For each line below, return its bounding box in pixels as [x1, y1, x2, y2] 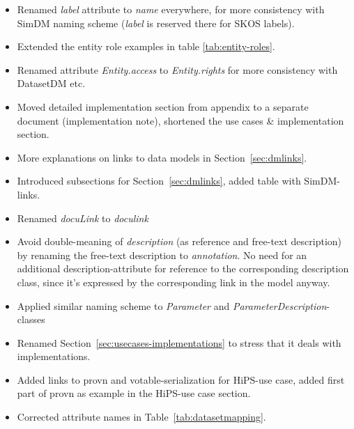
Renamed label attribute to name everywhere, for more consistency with [17, 2, 325, 16]
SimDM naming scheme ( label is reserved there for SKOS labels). [17, 15, 295, 30]
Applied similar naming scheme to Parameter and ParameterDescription [17, 298, 327, 313]
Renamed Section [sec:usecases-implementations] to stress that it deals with [17, 335, 341, 350]
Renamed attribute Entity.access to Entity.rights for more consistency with [17, 62, 338, 77]
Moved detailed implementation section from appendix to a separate [17, 99, 309, 114]
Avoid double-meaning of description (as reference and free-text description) [17, 234, 342, 249]
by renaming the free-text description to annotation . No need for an [17, 247, 307, 262]
